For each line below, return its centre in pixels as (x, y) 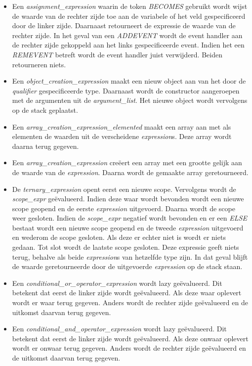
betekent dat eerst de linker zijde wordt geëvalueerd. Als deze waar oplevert (127, 293)
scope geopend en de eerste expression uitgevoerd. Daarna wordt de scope (124, 208)
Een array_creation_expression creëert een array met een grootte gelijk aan (127, 162)
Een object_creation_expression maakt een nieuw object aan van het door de (129, 81)
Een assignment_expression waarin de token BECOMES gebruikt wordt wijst (130, 6)
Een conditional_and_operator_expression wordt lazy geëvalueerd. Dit (119, 329)
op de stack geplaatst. (45, 110)
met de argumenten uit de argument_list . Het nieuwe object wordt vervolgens (130, 100)
